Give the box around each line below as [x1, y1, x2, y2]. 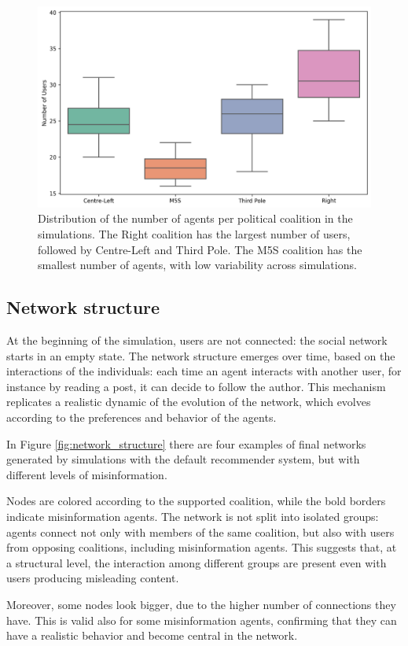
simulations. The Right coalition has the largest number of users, [38, 226, 351, 242]
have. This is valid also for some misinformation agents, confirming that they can [6, 611, 397, 628]
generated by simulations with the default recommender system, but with [6, 451, 360, 467]
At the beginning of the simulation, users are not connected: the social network [6, 332, 388, 349]
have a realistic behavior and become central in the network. [6, 627, 298, 644]
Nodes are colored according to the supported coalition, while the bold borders [6, 493, 386, 509]
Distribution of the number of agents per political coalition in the [38, 210, 353, 227]
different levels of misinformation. [6, 466, 167, 482]
